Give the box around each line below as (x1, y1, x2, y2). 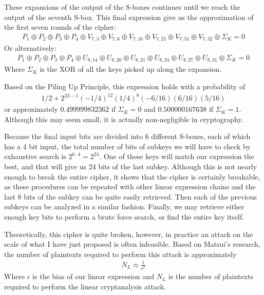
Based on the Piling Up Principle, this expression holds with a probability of (4, 81, 246, 91)
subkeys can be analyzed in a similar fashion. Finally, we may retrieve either (4, 201, 244, 212)
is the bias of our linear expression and (32, 271, 154, 282)
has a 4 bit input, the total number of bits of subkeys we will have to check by (4, 141, 251, 151)
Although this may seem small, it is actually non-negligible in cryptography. (4, 113, 243, 124)
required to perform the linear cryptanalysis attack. (4, 281, 166, 291)
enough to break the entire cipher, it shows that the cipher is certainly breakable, (4, 171, 260, 182)
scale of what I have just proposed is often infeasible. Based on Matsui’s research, (4, 239, 260, 249)
